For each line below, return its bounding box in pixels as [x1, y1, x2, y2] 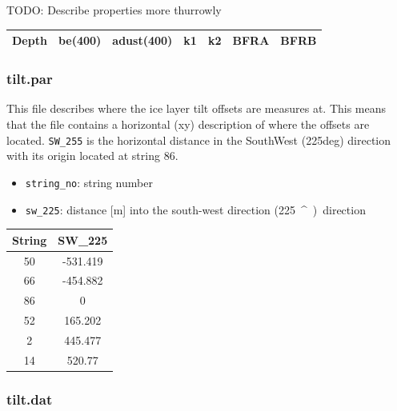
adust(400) [112, 32, 173, 49]
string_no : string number [25, 174, 153, 190]
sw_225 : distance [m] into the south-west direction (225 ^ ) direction [25, 201, 366, 217]
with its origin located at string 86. [6, 147, 178, 164]
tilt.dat [6, 389, 53, 409]
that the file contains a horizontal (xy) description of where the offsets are [6, 116, 370, 132]
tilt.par [6, 69, 53, 89]
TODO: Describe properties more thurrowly [6, 2, 222, 18]
